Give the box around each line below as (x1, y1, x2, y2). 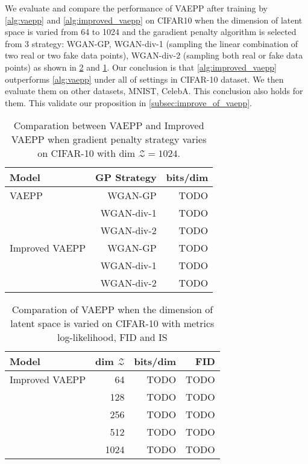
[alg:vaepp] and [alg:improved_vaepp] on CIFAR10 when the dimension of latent (5, 13, 303, 26)
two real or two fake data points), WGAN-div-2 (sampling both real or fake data (5, 49, 303, 62)
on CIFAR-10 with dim (37, 146, 136, 160)
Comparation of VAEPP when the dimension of (11, 302, 213, 317)
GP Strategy (95, 170, 157, 185)
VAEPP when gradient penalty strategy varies (11, 132, 207, 147)
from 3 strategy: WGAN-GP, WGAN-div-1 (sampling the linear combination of (5, 37, 298, 49)
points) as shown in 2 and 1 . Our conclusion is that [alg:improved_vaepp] (5, 60, 277, 73)
